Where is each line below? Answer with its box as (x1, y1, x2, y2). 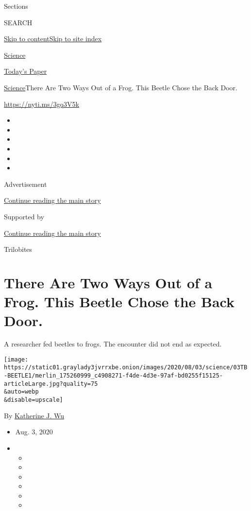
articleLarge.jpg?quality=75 (4, 380, 98, 387)
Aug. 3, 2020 (15, 427, 53, 437)
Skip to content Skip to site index (4, 33, 102, 44)
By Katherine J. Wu (4, 410, 65, 420)
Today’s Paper (4, 66, 47, 76)
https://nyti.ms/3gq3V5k (4, 99, 79, 109)
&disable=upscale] (4, 396, 63, 404)
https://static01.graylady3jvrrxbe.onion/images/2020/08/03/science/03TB (4, 364, 248, 371)
